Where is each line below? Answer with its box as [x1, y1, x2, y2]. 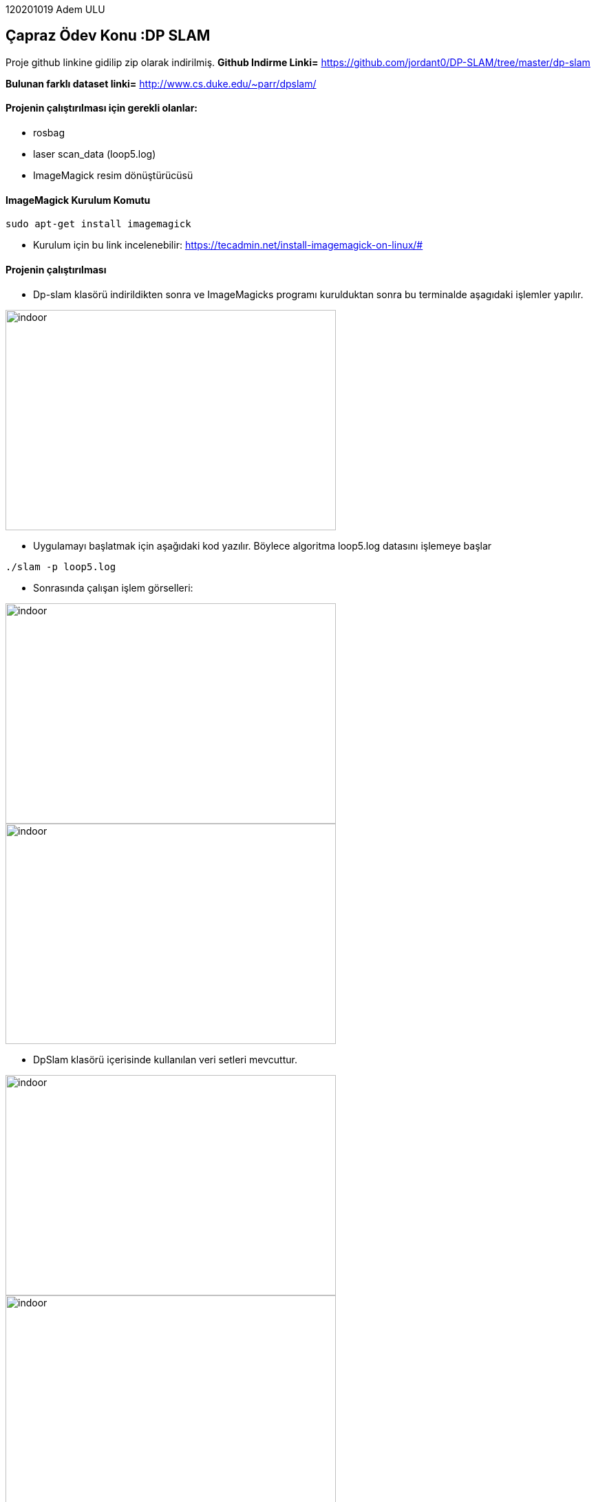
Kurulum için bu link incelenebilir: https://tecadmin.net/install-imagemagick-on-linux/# [33, 239, 423, 251]
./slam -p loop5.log [6, 561, 116, 572]
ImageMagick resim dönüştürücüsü [33, 169, 193, 182]
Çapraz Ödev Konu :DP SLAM [6, 27, 211, 45]
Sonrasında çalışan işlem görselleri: [33, 581, 193, 594]
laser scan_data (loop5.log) [33, 148, 156, 160]
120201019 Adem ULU [6, 3, 105, 15]
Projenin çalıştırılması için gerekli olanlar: [6, 102, 198, 114]
